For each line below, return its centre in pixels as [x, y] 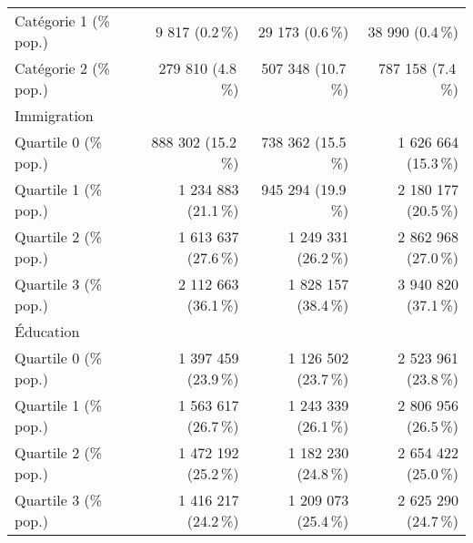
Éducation [47, 331]
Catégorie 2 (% [62, 68]
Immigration [54, 115]
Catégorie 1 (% [62, 20]
